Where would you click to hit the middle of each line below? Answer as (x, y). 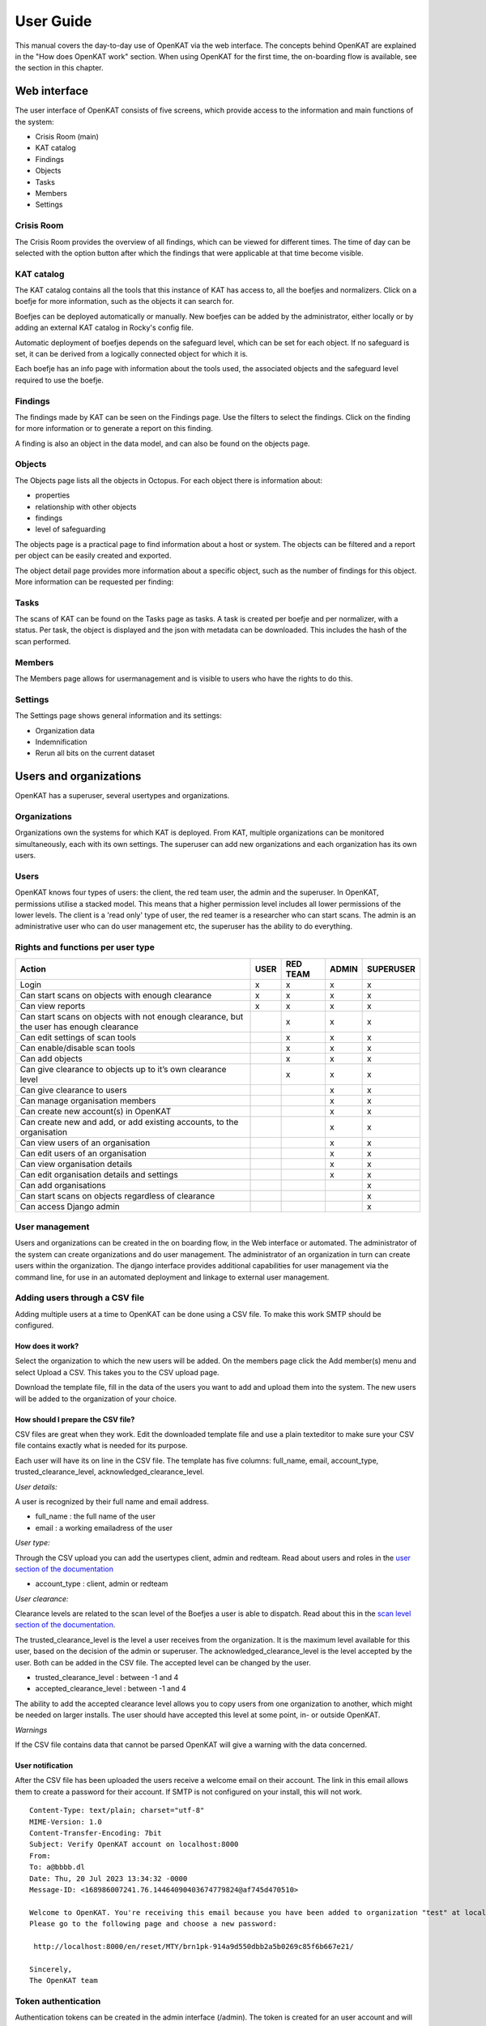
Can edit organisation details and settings (99, 1174)
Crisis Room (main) (67, 137)
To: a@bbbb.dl (57, 1867)
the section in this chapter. (60, 68)
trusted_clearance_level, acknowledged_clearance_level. (110, 1472)
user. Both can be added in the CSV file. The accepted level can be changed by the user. (163, 1662)
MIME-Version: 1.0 (66, 1822)
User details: (36, 1486)
